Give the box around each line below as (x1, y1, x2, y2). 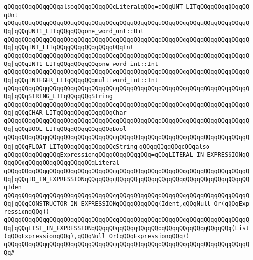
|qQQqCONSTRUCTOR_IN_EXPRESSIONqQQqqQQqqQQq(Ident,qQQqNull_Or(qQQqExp (11, 200, 250, 207)
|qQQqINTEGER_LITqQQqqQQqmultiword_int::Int (11, 76, 158, 84)
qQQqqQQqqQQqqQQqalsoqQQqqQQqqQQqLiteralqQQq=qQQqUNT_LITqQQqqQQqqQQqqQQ (4, 3, 250, 10)
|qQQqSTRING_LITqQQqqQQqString (11, 93, 113, 100)
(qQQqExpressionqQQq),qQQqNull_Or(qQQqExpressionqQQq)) (4, 233, 190, 240)
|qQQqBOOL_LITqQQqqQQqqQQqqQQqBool (11, 125, 127, 132)
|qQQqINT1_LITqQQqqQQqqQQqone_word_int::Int (11, 60, 158, 67)
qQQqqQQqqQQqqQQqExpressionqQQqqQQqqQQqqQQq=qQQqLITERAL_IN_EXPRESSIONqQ (4, 151, 250, 158)
